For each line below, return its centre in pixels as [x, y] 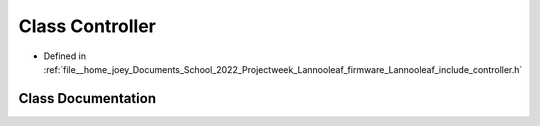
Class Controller [87, 26]
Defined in [65, 56]
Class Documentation [87, 98]
